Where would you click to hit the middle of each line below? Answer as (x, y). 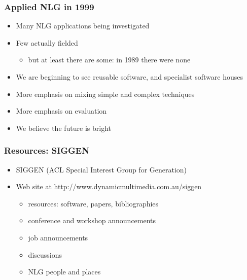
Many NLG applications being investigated (83, 26)
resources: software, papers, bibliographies (93, 203)
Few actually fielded (47, 42)
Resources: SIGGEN (47, 150)
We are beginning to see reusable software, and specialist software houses (129, 77)
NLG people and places (64, 272)
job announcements (58, 237)
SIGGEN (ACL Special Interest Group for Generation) (101, 169)
